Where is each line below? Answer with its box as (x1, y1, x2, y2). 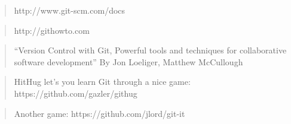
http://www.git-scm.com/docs (14, 4, 125, 16)
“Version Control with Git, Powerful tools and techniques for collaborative (14, 44, 287, 56)
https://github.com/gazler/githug (14, 87, 137, 99)
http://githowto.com (14, 24, 90, 36)
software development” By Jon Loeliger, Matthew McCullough (14, 55, 243, 68)
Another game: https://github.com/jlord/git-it (14, 107, 185, 119)
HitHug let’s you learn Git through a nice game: (14, 75, 191, 88)
